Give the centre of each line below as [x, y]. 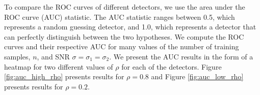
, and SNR [53, 56]
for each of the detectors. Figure [172, 66]
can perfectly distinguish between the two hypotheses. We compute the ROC [124, 36]
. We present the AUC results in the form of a [181, 56]
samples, [17, 56]
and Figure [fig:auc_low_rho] [197, 76]
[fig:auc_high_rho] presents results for [64, 76]
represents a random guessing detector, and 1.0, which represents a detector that [130, 27]
